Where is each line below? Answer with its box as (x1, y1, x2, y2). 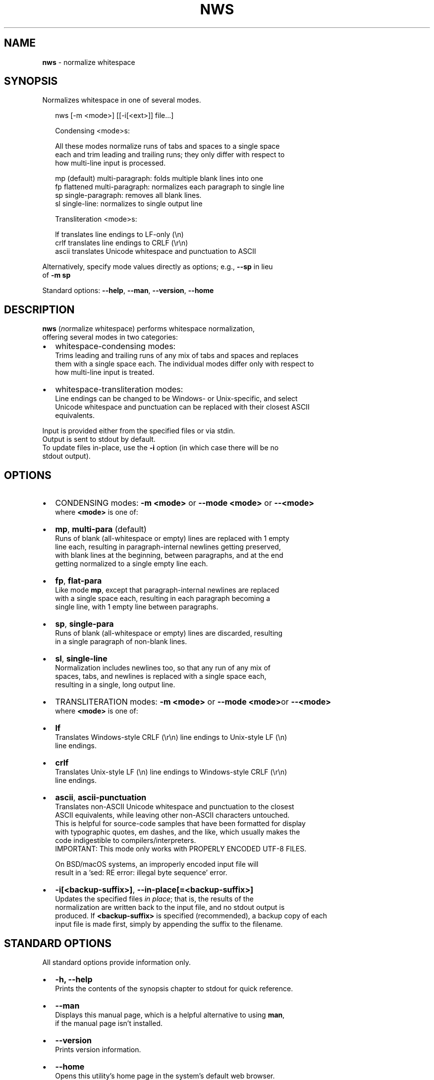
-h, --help (55, 974, 93, 984)
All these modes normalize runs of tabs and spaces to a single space (55, 142, 280, 151)
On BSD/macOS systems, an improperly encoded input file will (55, 860, 259, 869)
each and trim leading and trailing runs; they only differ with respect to (55, 150, 285, 159)
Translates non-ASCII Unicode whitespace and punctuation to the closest (55, 802, 294, 811)
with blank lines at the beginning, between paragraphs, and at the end (55, 551, 283, 560)
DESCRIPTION (4, 303, 75, 316)
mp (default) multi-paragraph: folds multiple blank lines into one (55, 174, 263, 183)
